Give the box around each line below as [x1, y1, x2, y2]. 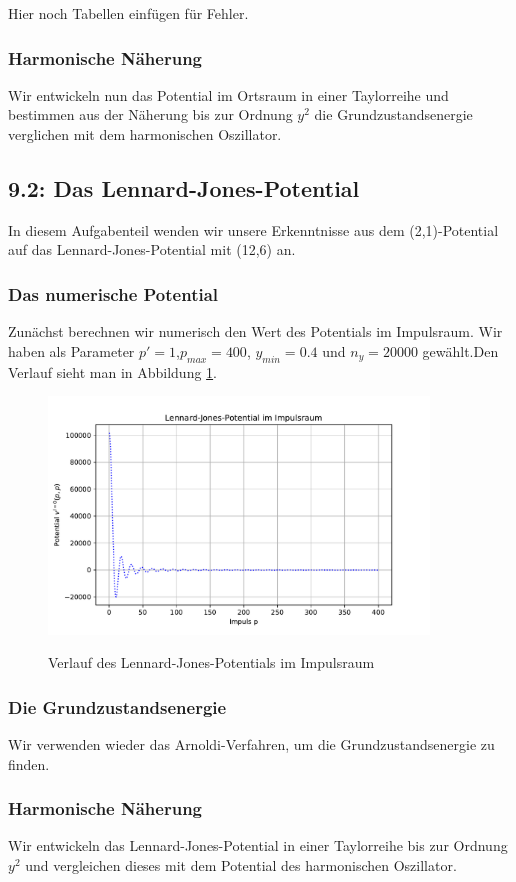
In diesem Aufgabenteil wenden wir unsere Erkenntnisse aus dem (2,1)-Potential [8, 219, 499, 240]
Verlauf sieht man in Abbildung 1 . [8, 361, 218, 382]
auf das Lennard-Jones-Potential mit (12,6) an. [8, 239, 296, 260]
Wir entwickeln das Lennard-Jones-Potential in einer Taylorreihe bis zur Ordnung [8, 835, 508, 856]
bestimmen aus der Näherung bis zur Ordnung [8, 104, 293, 125]
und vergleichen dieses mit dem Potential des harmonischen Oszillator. [25, 855, 457, 876]
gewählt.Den [422, 340, 499, 361]
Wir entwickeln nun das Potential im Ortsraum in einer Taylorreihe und [8, 84, 449, 105]
